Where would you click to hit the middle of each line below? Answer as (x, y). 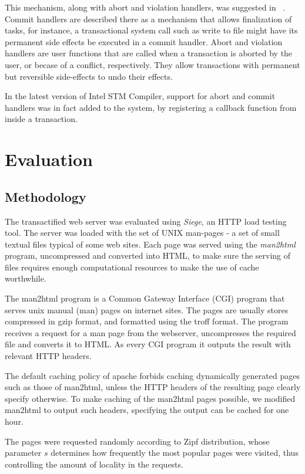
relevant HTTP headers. (48, 356)
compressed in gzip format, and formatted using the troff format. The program (147, 321)
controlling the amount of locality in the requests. (94, 464)
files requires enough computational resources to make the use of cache (132, 267)
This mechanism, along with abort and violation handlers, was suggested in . (145, 7)
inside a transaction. (41, 119)
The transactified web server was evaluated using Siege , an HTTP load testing (146, 221)
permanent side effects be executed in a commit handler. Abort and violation (144, 41)
